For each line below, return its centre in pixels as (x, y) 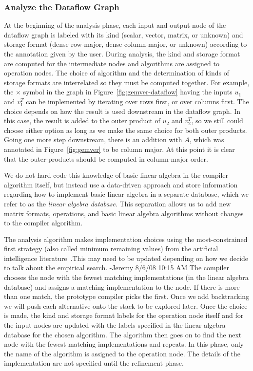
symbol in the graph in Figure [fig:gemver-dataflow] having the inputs (128, 92)
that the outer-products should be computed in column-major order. (106, 158)
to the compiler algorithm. (43, 223)
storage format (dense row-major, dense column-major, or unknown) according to (126, 44)
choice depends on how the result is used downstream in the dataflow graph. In (122, 111)
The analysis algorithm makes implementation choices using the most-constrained (126, 239)
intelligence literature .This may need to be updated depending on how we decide (126, 258)
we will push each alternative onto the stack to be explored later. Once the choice (126, 306)
